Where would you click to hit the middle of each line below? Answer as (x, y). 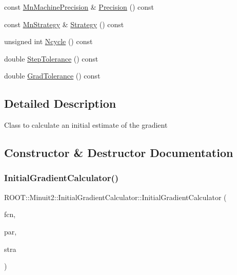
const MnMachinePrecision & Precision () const (79, 7)
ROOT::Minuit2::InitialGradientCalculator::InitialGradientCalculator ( (115, 197)
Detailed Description (60, 103)
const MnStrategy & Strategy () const (64, 24)
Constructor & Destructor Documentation (119, 153)
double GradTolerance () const (52, 76)
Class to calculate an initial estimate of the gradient (86, 125)
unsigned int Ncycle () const (48, 41)
